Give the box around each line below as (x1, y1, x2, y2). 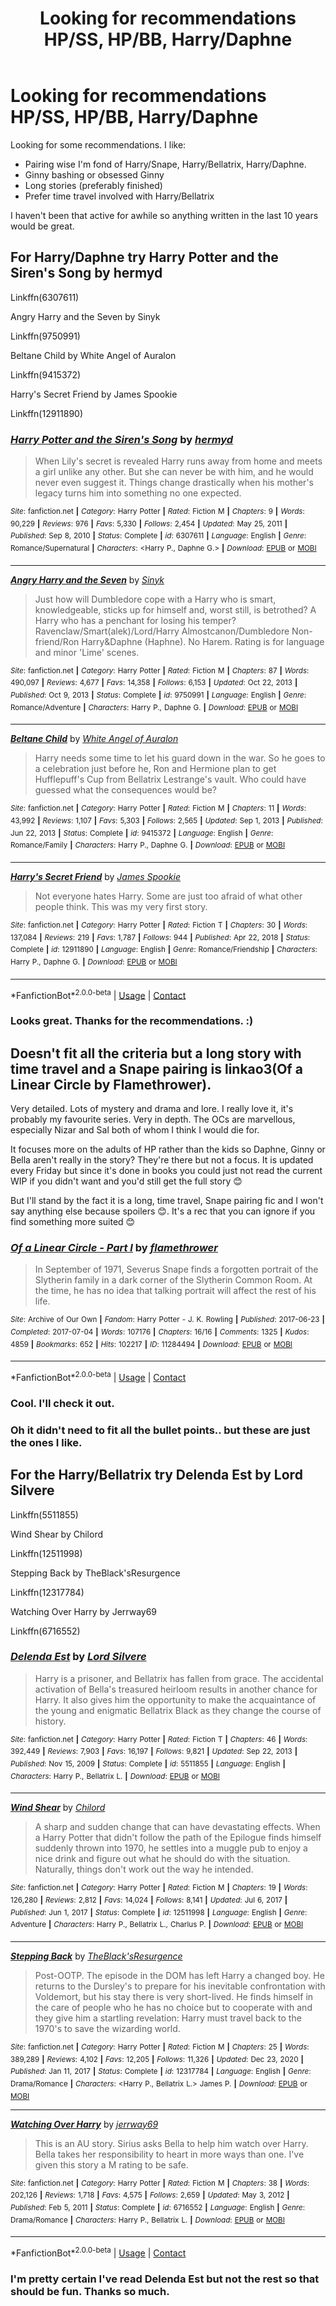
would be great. (10, 220, 75, 232)
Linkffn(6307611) (10, 291, 80, 303)
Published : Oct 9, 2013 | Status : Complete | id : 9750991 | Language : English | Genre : (10, 690, 307, 700)
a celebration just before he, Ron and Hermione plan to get (34, 763, 277, 775)
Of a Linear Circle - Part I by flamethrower (10, 1240, 218, 1254)
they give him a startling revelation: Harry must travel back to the (34, 2012, 302, 2024)
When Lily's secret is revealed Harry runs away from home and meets (34, 455, 323, 467)
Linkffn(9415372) (10, 368, 82, 381)
